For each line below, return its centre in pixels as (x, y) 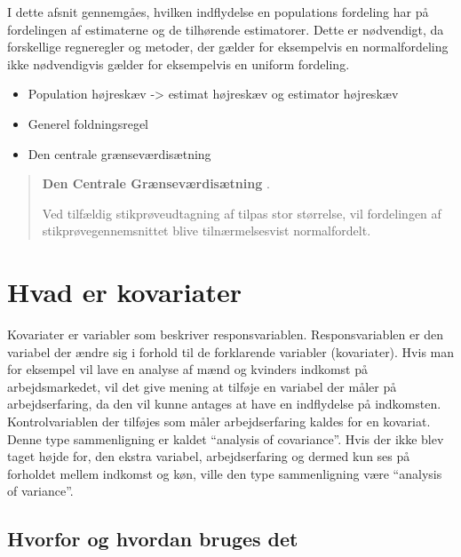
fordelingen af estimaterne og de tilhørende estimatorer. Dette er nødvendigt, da (226, 29)
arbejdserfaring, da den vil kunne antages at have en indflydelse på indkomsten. (224, 404)
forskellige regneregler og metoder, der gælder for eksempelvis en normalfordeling (228, 47)
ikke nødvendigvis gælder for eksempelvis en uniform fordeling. (179, 64)
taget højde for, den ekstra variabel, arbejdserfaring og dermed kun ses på (209, 456)
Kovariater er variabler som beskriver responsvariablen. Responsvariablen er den (226, 334)
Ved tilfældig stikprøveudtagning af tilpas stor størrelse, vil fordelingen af (242, 213)
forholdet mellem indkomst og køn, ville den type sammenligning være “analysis (225, 473)
